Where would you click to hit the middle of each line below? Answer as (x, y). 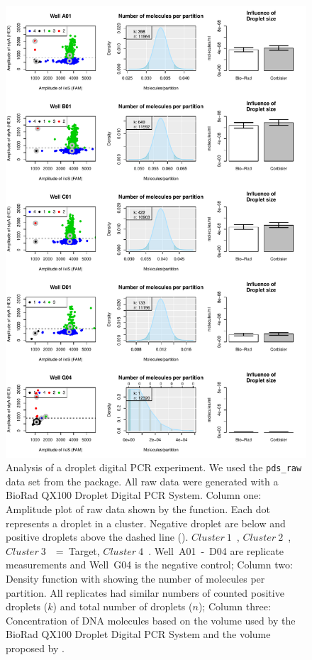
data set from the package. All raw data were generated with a (142, 481)
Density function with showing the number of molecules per (135, 579)
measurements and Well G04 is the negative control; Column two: (149, 565)
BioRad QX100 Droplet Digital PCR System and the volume (138, 634)
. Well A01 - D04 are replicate (216, 550)
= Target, (78, 550)
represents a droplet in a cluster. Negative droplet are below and (146, 523)
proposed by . (35, 648)
